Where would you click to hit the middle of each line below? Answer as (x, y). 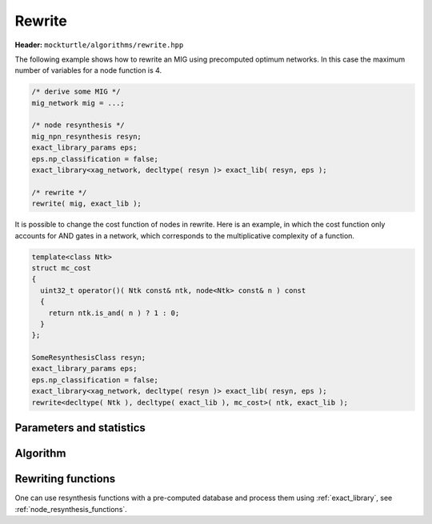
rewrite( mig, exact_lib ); (86, 204)
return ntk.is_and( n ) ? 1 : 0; (114, 313)
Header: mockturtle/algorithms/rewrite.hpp (99, 45)
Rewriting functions (65, 479)
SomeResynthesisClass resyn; (89, 358)
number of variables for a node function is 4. (88, 70)
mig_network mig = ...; (78, 103)
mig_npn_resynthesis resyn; (86, 136)
